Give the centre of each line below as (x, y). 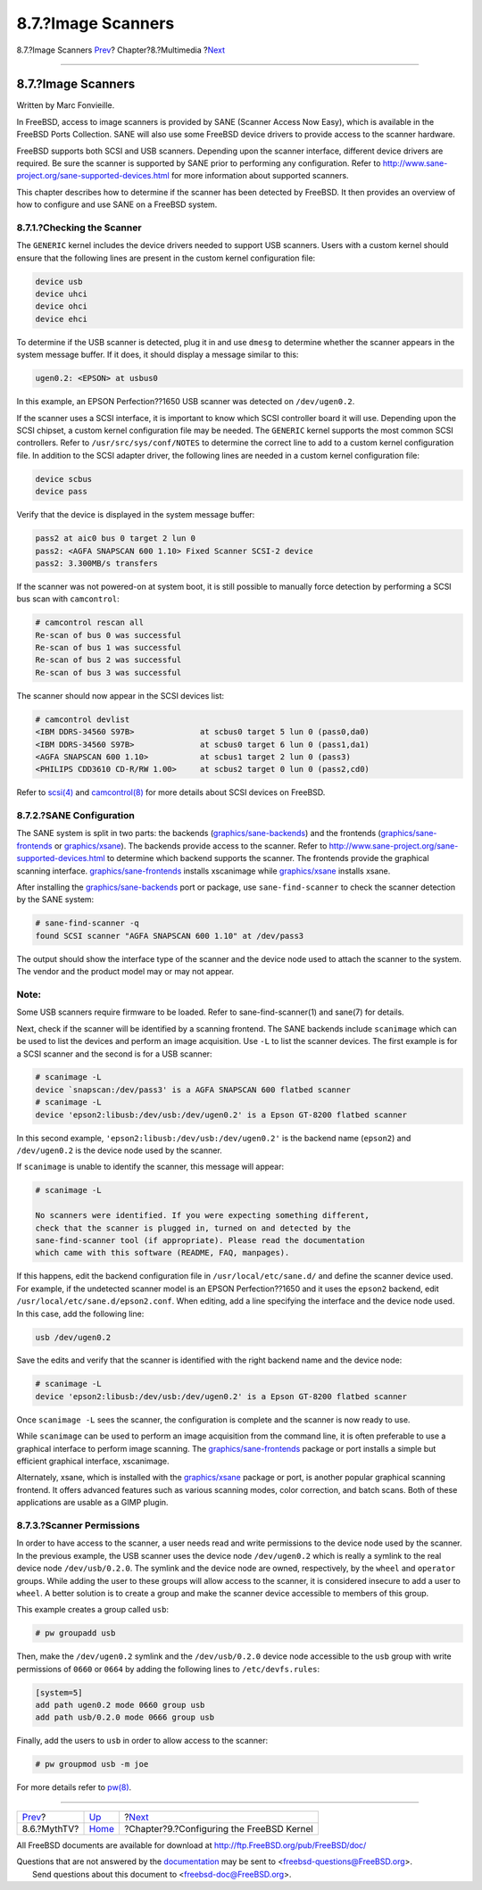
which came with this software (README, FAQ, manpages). (162, 1253)
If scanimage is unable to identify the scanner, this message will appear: (150, 1167)
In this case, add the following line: (80, 1314)
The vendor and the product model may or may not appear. (125, 972)
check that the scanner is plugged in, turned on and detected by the (193, 1228)
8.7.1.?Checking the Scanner (79, 228)
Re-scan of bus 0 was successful (108, 635)
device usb (59, 282)
